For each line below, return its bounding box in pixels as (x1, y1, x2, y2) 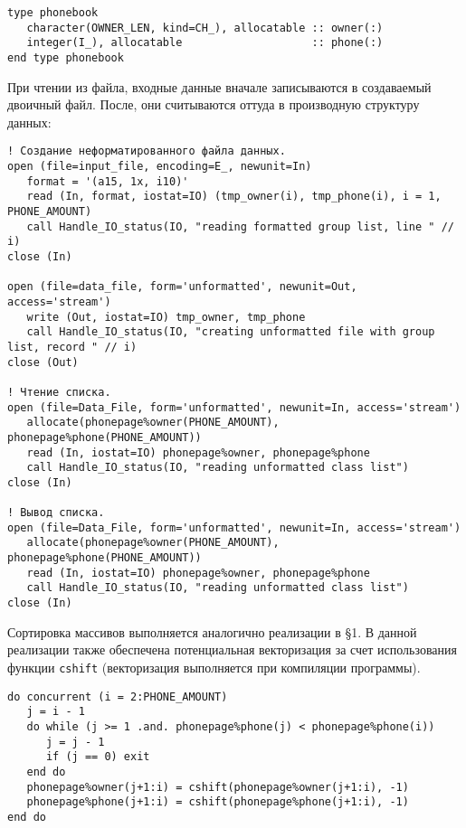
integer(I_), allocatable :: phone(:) (26, 36, 384, 50)
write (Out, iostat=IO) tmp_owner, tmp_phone (26, 310, 306, 324)
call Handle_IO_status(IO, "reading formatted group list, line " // (26, 220, 454, 233)
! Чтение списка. (7, 385, 111, 399)
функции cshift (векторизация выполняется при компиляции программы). (7, 657, 421, 676)
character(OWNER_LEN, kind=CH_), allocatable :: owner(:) (26, 21, 384, 34)
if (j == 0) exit (45, 750, 150, 764)
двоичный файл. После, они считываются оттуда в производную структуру (7, 95, 420, 114)
